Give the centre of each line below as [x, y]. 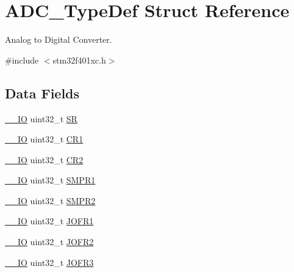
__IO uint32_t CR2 [44, 159]
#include [22, 60]
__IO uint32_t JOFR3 [49, 262]
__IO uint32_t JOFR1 [49, 221]
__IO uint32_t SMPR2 [50, 200]
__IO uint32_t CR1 [44, 139]
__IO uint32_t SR [41, 118]
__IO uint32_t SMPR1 [50, 180]
